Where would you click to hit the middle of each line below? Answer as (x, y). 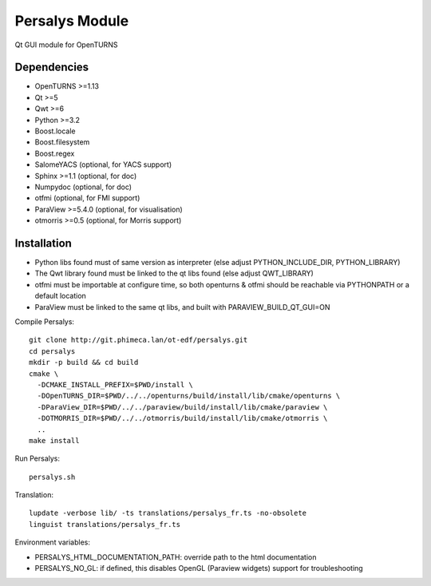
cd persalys (52, 351)
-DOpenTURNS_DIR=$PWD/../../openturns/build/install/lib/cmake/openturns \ (189, 396)
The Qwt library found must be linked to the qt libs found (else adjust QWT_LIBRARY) (174, 273)
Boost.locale (55, 131)
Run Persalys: (37, 458)
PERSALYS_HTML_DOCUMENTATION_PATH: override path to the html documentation (176, 557)
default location (61, 296)
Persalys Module (72, 21)
